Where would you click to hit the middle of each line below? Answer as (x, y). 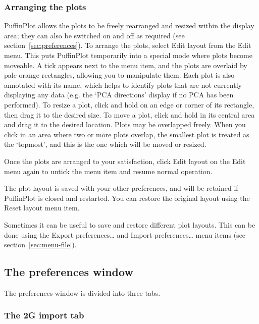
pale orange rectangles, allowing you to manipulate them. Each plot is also (119, 75)
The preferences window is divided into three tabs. (82, 292)
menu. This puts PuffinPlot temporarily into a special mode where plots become (128, 55)
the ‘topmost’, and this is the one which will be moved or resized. (105, 144)
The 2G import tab (44, 315)
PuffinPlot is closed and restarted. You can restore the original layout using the (127, 198)
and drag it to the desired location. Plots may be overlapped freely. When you (125, 124)
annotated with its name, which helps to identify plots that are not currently (123, 85)
